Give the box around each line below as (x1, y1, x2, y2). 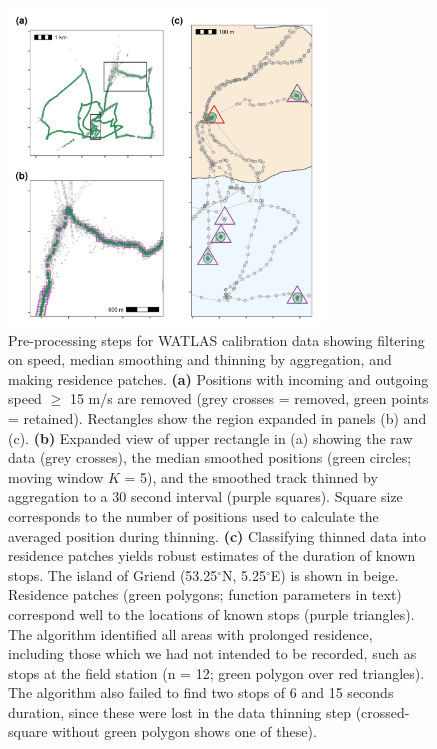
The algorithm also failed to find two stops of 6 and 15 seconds (8, 682, 394, 703)
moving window (8, 466, 104, 487)
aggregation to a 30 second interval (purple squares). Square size (8, 486, 403, 507)
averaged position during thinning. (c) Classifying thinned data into (8, 525, 426, 546)
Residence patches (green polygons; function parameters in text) (8, 584, 402, 605)
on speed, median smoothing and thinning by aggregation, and (8, 349, 392, 370)
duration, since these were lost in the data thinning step (8, 701, 351, 722)
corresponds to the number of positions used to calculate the (8, 505, 379, 526)
